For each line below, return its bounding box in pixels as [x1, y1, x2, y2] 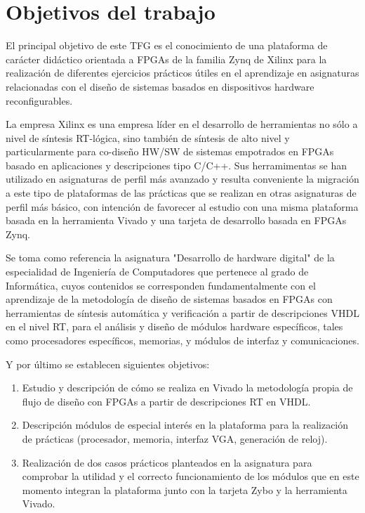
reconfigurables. [6, 93, 73, 108]
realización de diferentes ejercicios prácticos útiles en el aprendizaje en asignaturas [6, 65, 359, 80]
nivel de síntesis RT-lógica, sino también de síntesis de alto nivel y [6, 130, 290, 145]
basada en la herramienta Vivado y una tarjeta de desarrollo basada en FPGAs [6, 213, 347, 228]
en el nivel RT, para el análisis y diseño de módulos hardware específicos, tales [6, 319, 343, 334]
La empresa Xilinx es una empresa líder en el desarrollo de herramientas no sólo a [6, 117, 358, 131]
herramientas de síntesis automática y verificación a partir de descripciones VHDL [6, 305, 359, 320]
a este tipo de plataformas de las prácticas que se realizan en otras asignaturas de [6, 186, 357, 200]
